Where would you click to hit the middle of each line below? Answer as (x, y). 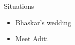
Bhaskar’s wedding (43, 22)
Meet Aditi (32, 38)
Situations (19, 6)
